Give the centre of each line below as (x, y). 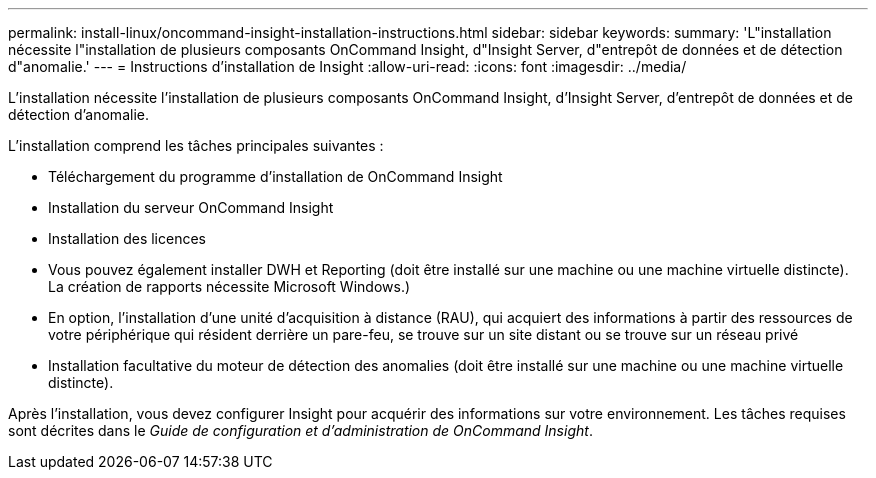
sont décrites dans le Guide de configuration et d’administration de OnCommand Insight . (300, 430)
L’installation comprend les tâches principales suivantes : (196, 145)
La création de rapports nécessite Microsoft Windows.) (229, 286)
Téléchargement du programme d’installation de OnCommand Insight (275, 176)
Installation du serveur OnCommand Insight (191, 207)
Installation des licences (127, 238)
